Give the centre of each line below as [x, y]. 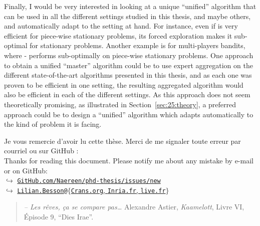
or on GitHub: [26, 170]
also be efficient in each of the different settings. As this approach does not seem [127, 94]
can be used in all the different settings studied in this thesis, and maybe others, [127, 16]
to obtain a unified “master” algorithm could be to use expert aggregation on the [128, 65]
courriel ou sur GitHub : [41, 151]
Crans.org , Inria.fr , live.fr [118, 190]
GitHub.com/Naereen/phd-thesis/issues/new [89, 181]
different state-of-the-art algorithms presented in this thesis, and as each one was [128, 75]
